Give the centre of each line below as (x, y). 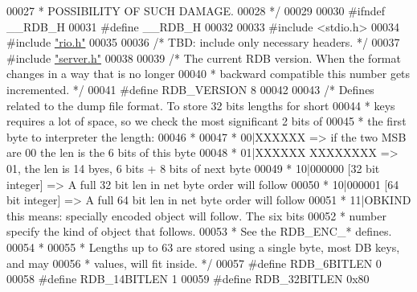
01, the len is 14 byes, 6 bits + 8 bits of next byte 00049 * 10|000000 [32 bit (193, 168)
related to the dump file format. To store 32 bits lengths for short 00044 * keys (201, 105)
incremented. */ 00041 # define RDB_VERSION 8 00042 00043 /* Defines (190, 89)
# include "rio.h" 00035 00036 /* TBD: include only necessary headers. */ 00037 (203, 42)
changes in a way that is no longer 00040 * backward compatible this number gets (208, 74)
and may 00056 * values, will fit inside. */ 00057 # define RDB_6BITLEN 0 (194, 263)
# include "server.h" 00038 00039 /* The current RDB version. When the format (204, 58)
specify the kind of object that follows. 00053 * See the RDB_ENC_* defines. (199, 231)
